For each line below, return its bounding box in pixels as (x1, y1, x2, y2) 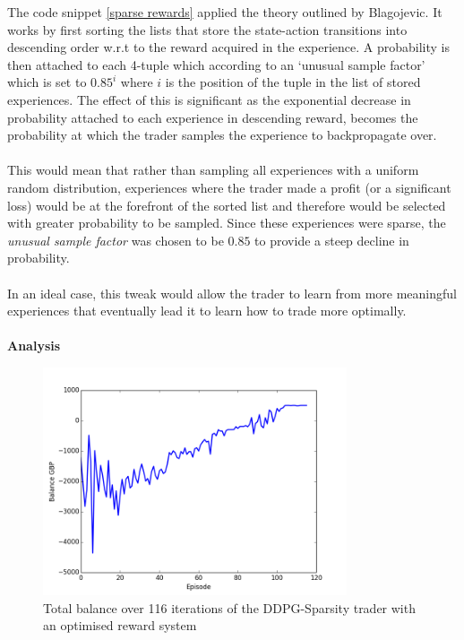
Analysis (7, 336, 61, 355)
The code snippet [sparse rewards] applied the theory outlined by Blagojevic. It (7, 3, 443, 21)
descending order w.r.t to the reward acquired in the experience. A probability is (7, 38, 450, 56)
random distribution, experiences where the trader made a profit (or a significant (7, 177, 451, 196)
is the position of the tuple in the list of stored (165, 73, 421, 91)
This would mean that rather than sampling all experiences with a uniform (7, 160, 419, 179)
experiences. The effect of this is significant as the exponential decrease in (7, 90, 411, 108)
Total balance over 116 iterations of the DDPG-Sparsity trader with (43, 598, 416, 617)
